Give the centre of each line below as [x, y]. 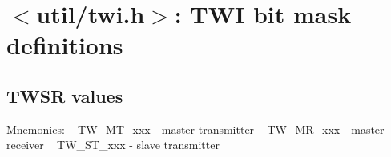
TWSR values [65, 95]
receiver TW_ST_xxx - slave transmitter [113, 145]
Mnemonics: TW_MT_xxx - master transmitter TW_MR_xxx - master [195, 129]
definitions [65, 45]
